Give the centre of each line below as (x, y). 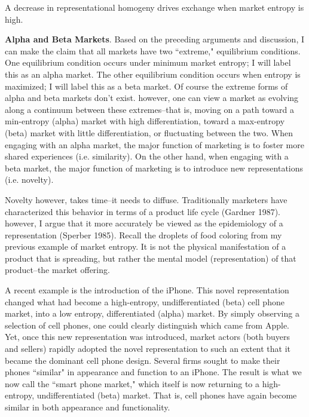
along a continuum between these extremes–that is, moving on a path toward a (150, 109)
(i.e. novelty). (29, 180)
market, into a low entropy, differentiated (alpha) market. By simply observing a (152, 313)
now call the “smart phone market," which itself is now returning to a (132, 383)
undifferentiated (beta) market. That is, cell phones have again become (167, 395)
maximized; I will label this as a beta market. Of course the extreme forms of (146, 86)
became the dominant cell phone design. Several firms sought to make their (143, 360)
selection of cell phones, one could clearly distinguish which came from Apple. (147, 325)
